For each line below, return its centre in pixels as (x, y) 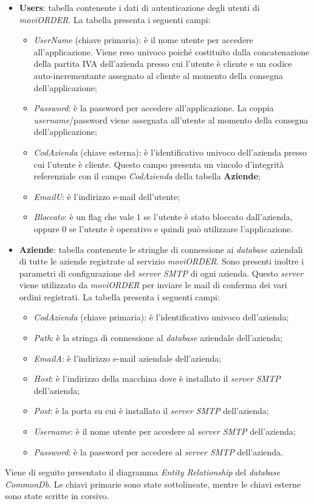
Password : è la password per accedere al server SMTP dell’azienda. (159, 451)
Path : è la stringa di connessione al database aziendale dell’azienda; (158, 338)
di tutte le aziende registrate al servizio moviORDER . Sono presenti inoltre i (162, 261)
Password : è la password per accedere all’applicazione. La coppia (154, 108)
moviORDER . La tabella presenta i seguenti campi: (115, 19)
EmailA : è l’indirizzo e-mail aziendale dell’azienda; (128, 358)
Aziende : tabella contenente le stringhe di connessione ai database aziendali (161, 249)
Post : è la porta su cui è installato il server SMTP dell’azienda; (151, 411)
